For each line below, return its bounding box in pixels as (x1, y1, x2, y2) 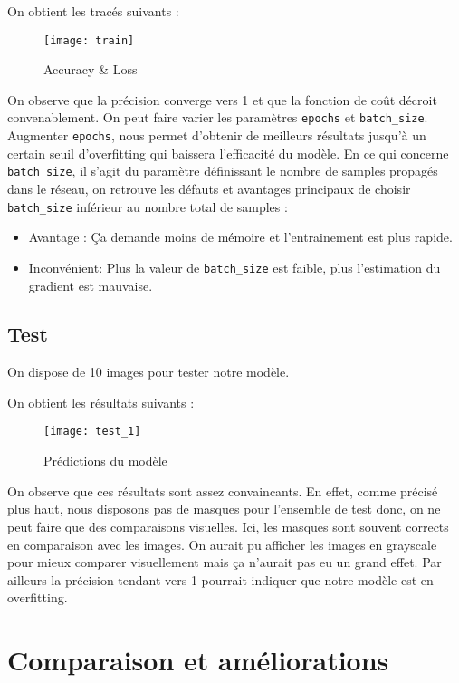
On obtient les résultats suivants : (7, 392, 195, 411)
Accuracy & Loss (43, 60, 138, 79)
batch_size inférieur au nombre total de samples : (7, 197, 288, 216)
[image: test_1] (43, 425, 141, 438)
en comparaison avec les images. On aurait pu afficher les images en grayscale (7, 534, 437, 553)
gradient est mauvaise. (28, 275, 153, 294)
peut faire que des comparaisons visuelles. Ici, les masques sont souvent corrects (7, 516, 449, 535)
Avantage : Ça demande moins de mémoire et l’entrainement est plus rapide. (28, 227, 453, 246)
